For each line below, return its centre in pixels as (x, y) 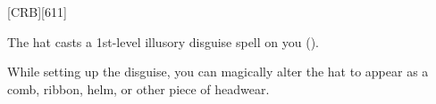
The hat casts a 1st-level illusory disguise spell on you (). (163, 41)
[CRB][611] (37, 12)
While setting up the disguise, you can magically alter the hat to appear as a (218, 72)
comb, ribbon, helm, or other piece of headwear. (138, 88)
